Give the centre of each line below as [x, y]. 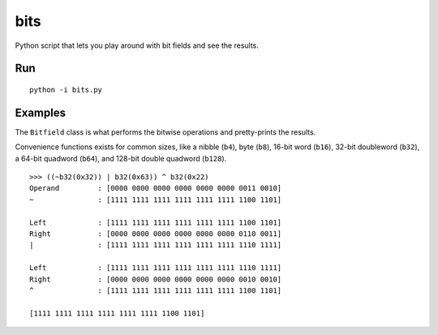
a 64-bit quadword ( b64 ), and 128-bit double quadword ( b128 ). [121, 158]
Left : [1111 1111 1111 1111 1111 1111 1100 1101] [156, 222]
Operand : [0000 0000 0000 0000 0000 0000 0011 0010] [156, 188]
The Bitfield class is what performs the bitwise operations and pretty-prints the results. [165, 132]
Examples [41, 112]
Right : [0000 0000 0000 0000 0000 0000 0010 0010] [156, 279]
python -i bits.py [66, 90]
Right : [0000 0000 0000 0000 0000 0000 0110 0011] [156, 234]
